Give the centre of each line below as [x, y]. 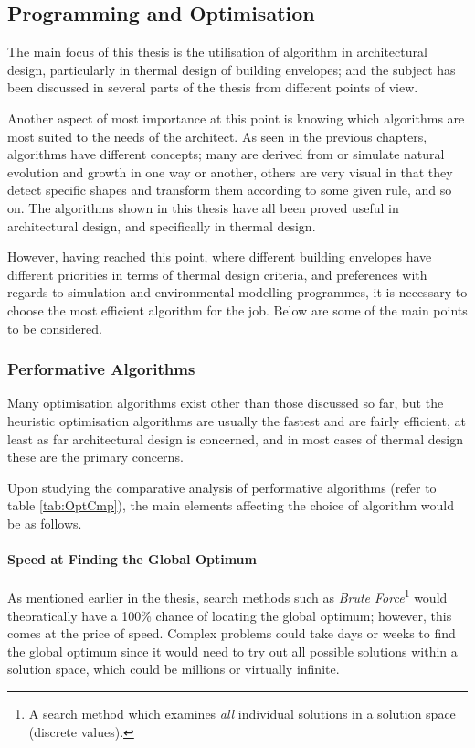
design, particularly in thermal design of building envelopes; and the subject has [232, 69]
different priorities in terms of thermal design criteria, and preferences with [217, 274]
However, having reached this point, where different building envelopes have [220, 256]
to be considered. [55, 328]
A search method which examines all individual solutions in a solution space [242, 713]
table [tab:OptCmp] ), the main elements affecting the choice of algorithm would [231, 505]
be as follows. [45, 523]
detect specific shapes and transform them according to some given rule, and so [230, 190]
